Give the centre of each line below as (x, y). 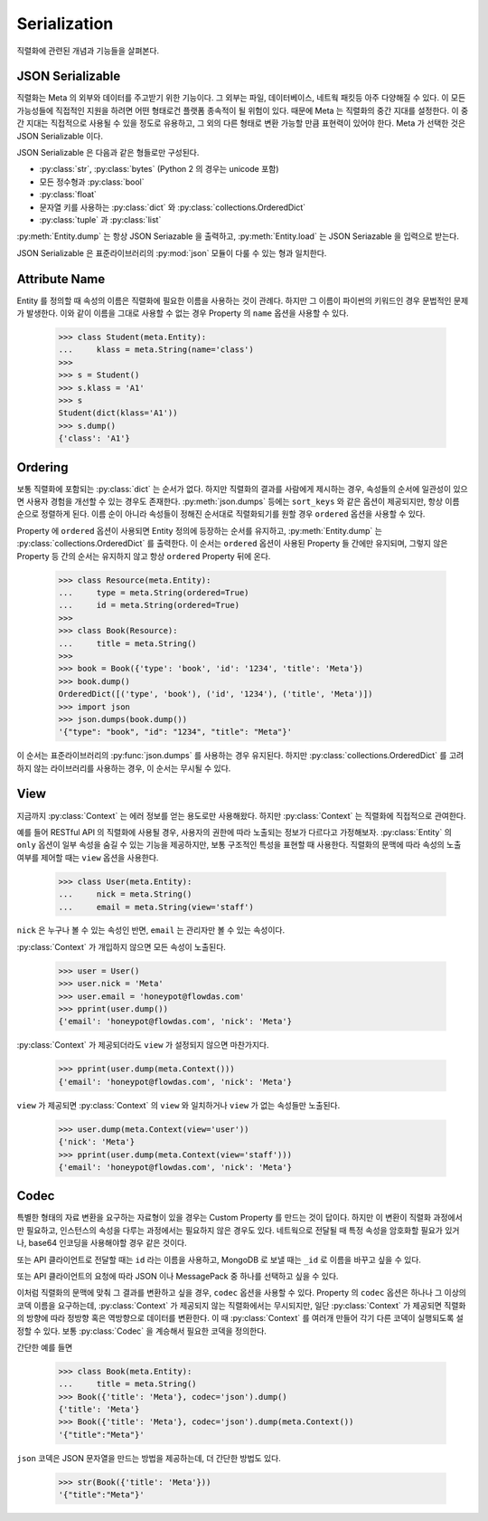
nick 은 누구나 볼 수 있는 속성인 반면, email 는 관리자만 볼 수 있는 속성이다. (150, 930)
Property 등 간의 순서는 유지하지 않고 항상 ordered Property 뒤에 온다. (144, 556)
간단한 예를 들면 (45, 1347)
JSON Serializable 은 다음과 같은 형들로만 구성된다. (108, 153)
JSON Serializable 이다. (60, 136)
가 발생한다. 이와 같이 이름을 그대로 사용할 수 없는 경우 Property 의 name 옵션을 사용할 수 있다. (183, 313)
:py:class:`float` (68, 195)
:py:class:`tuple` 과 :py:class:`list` (100, 219)
